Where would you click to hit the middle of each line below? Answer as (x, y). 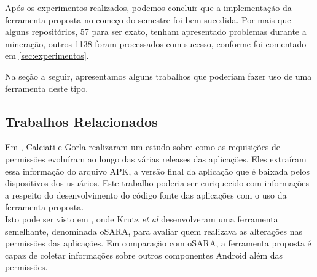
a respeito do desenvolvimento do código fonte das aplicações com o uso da (146, 195)
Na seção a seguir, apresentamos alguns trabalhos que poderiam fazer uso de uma (158, 76)
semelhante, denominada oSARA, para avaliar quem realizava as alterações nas (154, 231)
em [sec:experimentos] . (47, 55)
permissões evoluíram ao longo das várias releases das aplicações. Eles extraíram (156, 158)
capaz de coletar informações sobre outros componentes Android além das (144, 255)
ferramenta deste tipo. (47, 88)
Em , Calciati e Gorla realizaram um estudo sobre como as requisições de (143, 147)
